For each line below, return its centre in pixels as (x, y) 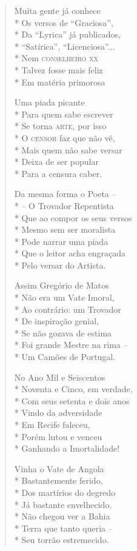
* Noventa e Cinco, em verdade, (73, 389)
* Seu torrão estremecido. (62, 540)
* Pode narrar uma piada (61, 241)
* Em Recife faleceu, (52, 424)
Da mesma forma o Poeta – (65, 194)
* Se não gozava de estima (63, 332)
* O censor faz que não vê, (65, 137)
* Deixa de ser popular (56, 162)
